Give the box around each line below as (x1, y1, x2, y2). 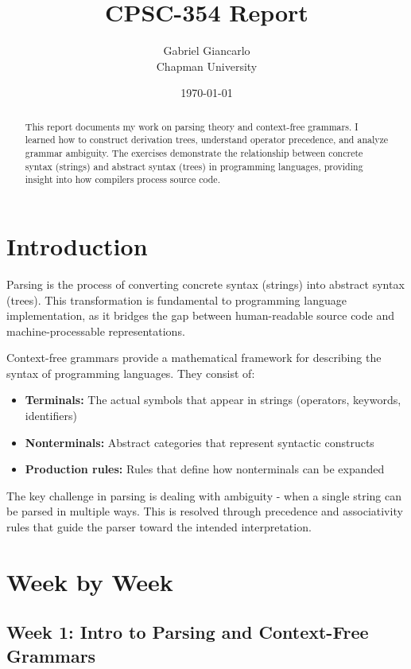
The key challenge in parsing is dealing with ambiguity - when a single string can (6, 487, 401, 504)
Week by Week (6, 565, 173, 597)
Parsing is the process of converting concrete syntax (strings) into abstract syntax (6, 275, 405, 292)
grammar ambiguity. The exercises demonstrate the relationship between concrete (25, 146, 363, 160)
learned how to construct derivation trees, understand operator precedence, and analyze (25, 133, 389, 146)
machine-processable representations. (6, 322, 185, 339)
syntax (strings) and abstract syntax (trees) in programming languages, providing (25, 159, 363, 173)
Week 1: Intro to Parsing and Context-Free (6, 620, 369, 644)
